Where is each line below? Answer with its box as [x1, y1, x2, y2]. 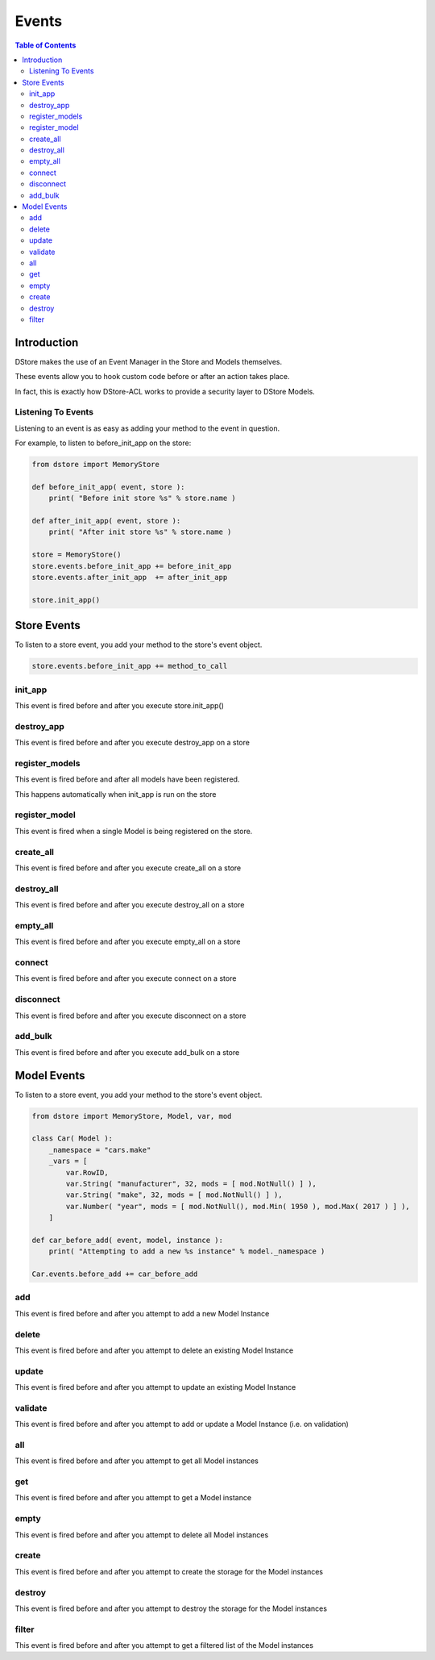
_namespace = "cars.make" [48, 1145, 151, 1154]
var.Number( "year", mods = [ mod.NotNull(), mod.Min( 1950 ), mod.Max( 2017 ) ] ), [65, 1202, 410, 1211]
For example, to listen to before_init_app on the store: [14, 438, 192, 448]
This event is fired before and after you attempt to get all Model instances [14, 1456, 259, 1466]
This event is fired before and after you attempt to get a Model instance [14, 1493, 252, 1503]
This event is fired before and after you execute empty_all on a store [14, 936, 241, 947]
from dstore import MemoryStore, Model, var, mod [31, 1112, 232, 1120]
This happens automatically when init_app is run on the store [14, 789, 217, 799]
